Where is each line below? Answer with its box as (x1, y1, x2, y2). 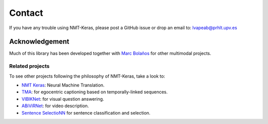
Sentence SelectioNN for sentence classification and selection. (21, 110, 151, 116)
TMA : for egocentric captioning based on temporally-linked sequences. (21, 89, 168, 95)
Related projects (9, 63, 50, 70)
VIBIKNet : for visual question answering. (21, 96, 104, 102)
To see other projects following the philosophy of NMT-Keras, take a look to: (9, 73, 165, 79)
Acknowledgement (9, 38, 69, 46)
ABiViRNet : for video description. (21, 103, 89, 109)
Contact (9, 7, 43, 18)
